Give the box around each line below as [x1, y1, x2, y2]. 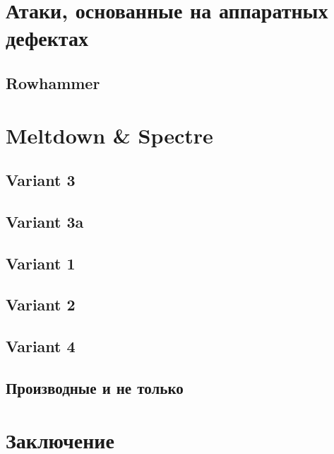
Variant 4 [6, 335, 76, 357]
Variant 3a [6, 210, 84, 232]
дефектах [6, 23, 88, 52]
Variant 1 [6, 252, 76, 274]
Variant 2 [6, 293, 76, 315]
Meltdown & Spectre [6, 120, 213, 149]
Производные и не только [6, 377, 184, 399]
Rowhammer [6, 71, 100, 93]
